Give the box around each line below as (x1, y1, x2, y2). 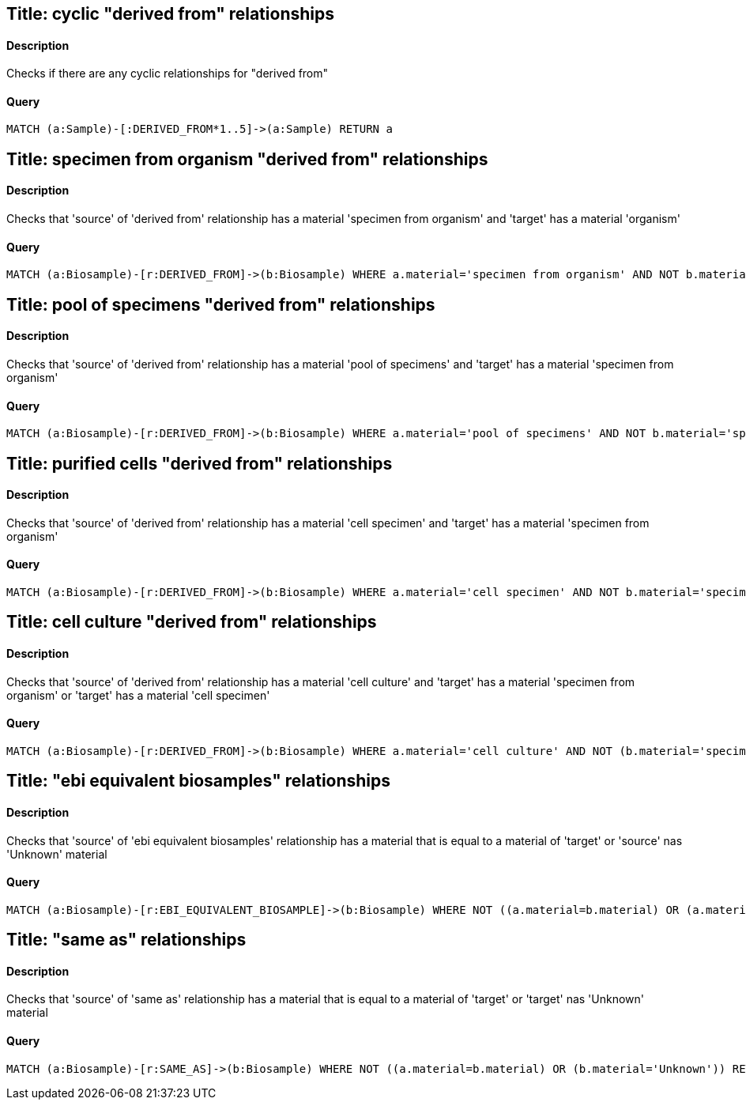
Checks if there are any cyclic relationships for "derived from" (6, 66, 329, 81)
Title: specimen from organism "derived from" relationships (6, 149, 488, 169)
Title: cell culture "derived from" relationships (6, 612, 377, 632)
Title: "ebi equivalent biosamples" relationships (6, 771, 391, 791)
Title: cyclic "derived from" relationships (6, 4, 334, 24)
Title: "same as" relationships (6, 930, 247, 950)
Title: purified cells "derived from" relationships (6, 453, 393, 474)
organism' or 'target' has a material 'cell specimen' (6, 688, 270, 702)
